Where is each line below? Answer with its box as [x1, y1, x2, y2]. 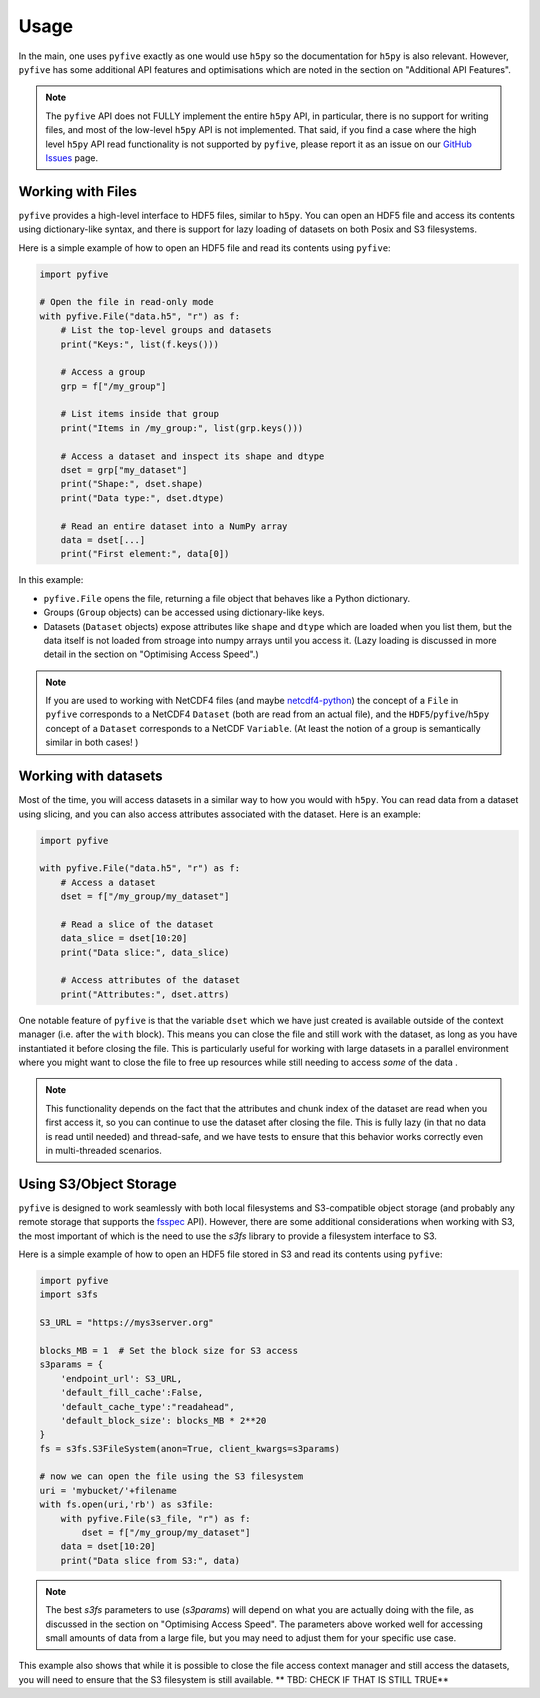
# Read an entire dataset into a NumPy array [60, 520, 288, 532]
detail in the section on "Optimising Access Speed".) [43, 648, 259, 660]
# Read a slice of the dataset [60, 918, 214, 930]
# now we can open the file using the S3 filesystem [39, 1471, 304, 1482]
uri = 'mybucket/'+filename [39, 1485, 177, 1496]
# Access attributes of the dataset [60, 975, 240, 986]
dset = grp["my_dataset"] [60, 465, 188, 476]
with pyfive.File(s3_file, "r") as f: [60, 1513, 251, 1524]
